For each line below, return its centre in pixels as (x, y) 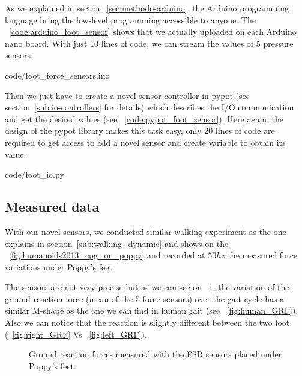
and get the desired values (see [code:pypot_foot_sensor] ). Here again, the (144, 118)
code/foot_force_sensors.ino (57, 75)
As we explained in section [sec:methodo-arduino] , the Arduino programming (147, 8)
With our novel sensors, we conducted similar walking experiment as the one (146, 231)
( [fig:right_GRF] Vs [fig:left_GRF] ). (76, 334)
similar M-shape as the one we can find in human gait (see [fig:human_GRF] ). (152, 310)
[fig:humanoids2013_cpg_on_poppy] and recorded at (107, 255)
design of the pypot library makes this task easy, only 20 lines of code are (140, 130)
